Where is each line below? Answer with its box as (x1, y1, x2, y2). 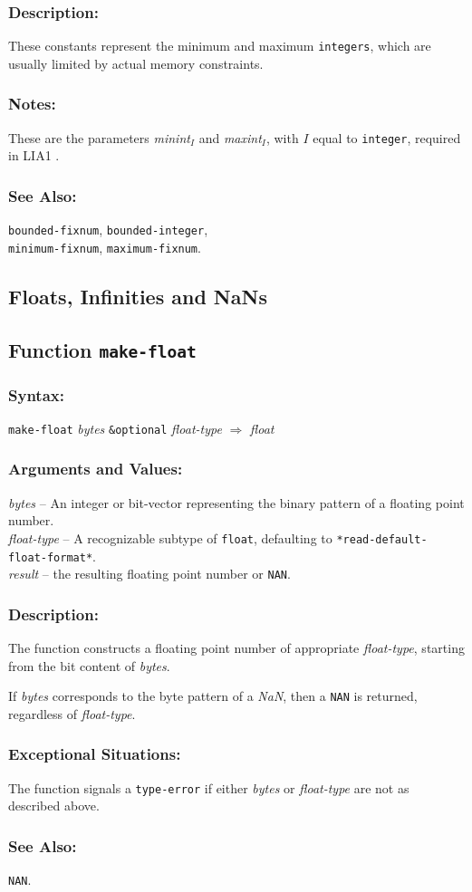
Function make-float (8, 335, 197, 363)
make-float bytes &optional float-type (8, 418, 222, 437)
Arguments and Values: (8, 457, 183, 480)
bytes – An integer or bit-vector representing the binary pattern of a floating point (8, 493, 465, 512)
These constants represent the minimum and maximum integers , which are (8, 36, 431, 55)
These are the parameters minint (8, 128, 190, 147)
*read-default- (336, 532, 428, 546)
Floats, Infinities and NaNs (8, 282, 267, 310)
